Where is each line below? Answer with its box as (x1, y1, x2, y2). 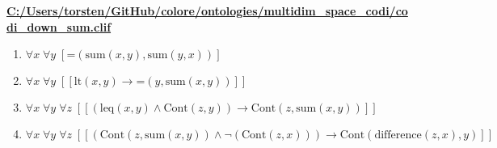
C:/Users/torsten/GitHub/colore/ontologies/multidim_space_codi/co (6, 2, 408, 19)
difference (374, 129, 422, 142)
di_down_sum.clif (6, 18, 112, 35)
